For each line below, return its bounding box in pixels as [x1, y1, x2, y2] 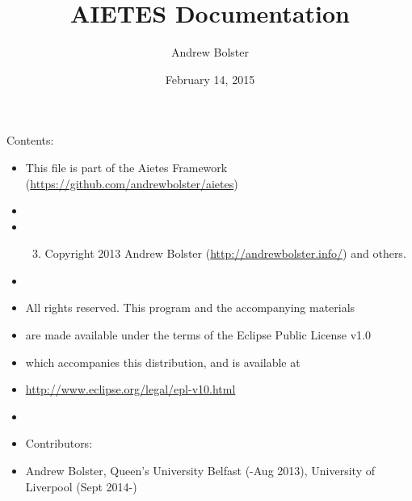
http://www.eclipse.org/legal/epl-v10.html [25, 381, 236, 398]
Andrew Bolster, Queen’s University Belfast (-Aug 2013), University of [25, 462, 375, 479]
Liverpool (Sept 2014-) [25, 478, 137, 495]
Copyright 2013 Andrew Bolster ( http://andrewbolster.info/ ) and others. [44, 245, 406, 262]
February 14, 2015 [165, 70, 255, 87]
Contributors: [25, 435, 93, 452]
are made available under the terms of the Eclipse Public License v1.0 [25, 326, 371, 343]
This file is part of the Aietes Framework [25, 158, 228, 175]
